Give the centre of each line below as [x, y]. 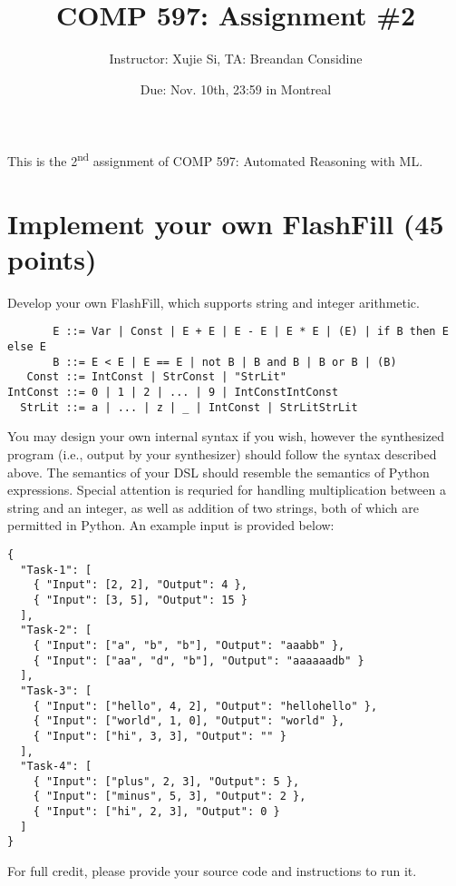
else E [27, 347]
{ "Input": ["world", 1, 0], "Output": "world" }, [189, 721]
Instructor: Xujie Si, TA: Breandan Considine [236, 59]
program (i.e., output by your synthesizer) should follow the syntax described [222, 454]
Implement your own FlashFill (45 [226, 223]
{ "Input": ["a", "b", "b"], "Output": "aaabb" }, [189, 645]
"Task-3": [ [56, 690]
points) [52, 258]
